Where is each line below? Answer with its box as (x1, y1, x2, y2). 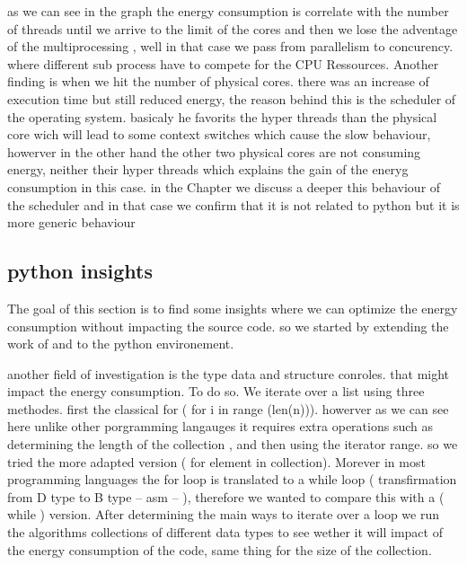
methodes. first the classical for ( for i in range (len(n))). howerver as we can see (7, 399, 449, 418)
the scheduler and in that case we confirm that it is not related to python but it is (7, 195, 460, 214)
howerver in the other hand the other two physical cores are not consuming (7, 142, 421, 161)
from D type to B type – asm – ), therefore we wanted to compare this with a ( (7, 487, 445, 506)
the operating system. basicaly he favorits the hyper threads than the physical (7, 107, 437, 126)
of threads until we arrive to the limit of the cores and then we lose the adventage (7, 19, 458, 38)
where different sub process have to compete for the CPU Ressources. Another (7, 54, 439, 73)
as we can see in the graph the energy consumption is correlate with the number (7, 2, 449, 20)
